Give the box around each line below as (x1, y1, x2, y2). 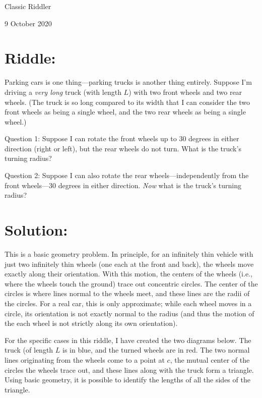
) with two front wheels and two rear (128, 86, 242, 97)
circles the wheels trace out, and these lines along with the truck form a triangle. (5, 364, 254, 375)
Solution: (5, 219, 68, 240)
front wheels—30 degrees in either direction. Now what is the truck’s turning (5, 180, 241, 190)
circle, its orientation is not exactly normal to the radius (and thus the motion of (5, 308, 254, 318)
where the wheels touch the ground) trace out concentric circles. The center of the (5, 278, 258, 289)
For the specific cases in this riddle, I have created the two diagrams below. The (5, 334, 251, 345)
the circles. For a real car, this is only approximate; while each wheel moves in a (5, 298, 252, 308)
